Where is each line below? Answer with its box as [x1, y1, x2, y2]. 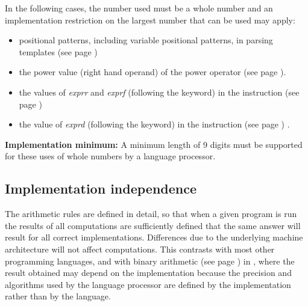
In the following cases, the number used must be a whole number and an [5, 2, 273, 14]
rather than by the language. [5, 290, 111, 302]
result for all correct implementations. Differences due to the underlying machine [5, 231, 303, 243]
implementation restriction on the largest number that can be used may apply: [5, 13, 295, 26]
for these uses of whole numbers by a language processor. [5, 150, 216, 162]
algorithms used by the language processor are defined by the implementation [5, 278, 291, 290]
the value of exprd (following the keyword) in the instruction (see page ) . [19, 118, 290, 130]
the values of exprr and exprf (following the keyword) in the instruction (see [19, 85, 300, 98]
